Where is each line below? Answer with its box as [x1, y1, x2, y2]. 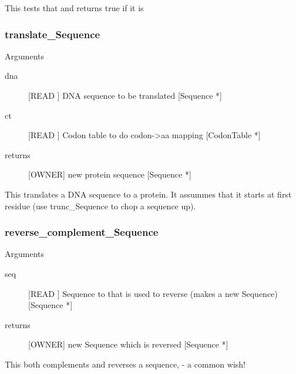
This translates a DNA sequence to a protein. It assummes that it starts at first [5, 188, 292, 200]
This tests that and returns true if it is [5, 2, 144, 14]
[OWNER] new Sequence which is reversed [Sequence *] [28, 338, 228, 350]
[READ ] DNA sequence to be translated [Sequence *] [28, 89, 222, 101]
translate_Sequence [5, 26, 100, 41]
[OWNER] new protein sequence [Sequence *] [28, 168, 191, 181]
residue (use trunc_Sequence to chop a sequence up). [5, 199, 196, 212]
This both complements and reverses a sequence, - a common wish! [5, 358, 245, 370]
